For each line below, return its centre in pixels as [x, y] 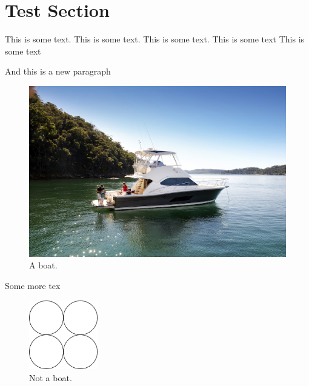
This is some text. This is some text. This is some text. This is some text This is [155, 39]
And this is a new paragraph [58, 71]
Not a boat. [51, 377]
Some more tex [33, 286]
